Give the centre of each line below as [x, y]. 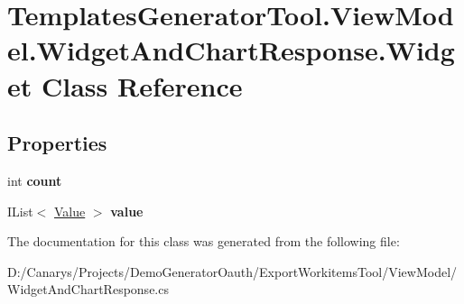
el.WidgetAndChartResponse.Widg [231, 50]
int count [35, 180]
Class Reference [142, 85]
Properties [57, 143]
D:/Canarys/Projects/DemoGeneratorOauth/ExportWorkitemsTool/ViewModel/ [232, 271]
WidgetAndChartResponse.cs [88, 289]
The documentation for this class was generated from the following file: [204, 241]
